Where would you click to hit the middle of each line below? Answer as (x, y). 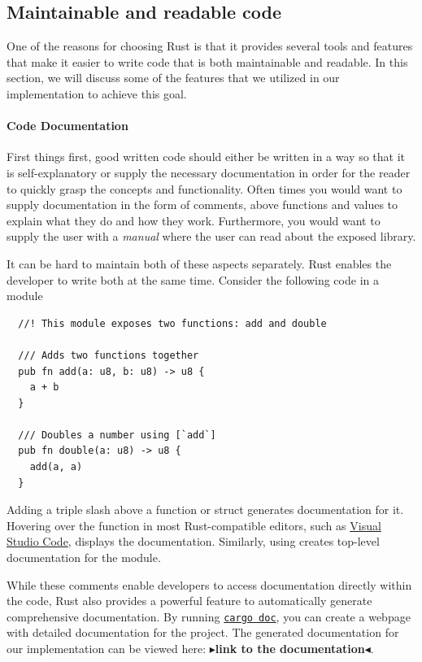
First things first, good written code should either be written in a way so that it (206, 157)
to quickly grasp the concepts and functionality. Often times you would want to (204, 188)
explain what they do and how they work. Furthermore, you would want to (194, 220)
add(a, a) (56, 467)
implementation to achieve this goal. (97, 93)
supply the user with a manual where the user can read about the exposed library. (211, 236)
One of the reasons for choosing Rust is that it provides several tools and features (210, 46)
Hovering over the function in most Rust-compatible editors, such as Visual (194, 525)
